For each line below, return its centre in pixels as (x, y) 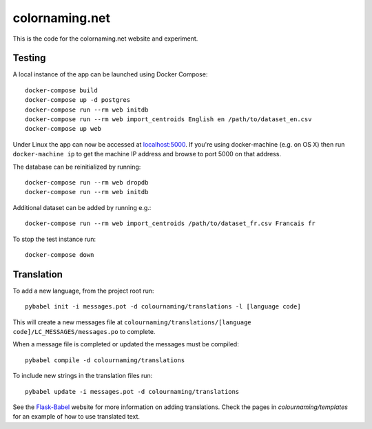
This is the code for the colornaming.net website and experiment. (105, 39)
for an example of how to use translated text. (76, 417)
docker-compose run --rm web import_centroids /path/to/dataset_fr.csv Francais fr (170, 223)
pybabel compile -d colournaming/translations (105, 360)
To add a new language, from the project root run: (83, 291)
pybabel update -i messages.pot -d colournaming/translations (132, 391)
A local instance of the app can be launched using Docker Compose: (110, 74)
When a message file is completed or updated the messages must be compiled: (126, 344)
